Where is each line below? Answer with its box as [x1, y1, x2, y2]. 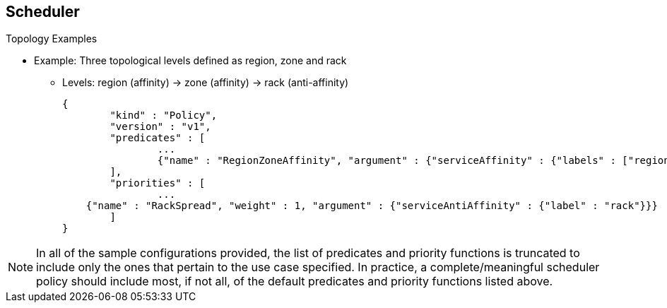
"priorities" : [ [110, 177, 206, 189]
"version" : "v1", [110, 121, 211, 133]
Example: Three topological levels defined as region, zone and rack [34, 54, 347, 67]
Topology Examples [6, 32, 98, 45]
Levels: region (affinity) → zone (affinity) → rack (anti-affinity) [62, 76, 349, 89]
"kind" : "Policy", [110, 109, 218, 122]
